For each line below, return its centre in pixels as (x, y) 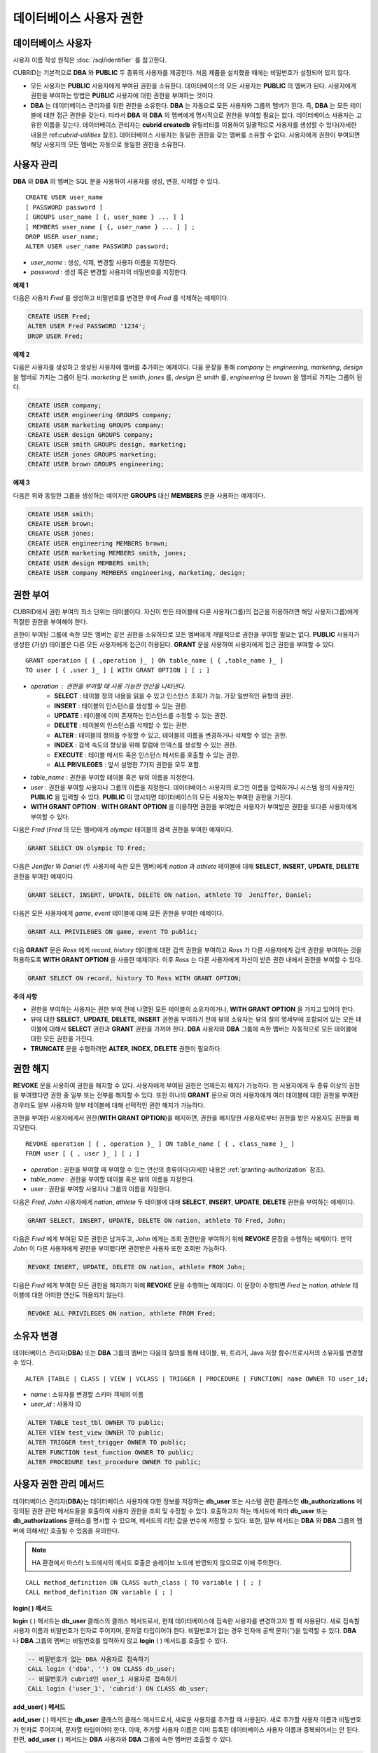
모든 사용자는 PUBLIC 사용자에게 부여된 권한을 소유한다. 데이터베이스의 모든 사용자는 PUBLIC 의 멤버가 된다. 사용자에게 (194, 86)
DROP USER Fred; (56, 336)
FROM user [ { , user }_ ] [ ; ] (83, 1154)
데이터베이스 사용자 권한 (78, 18)
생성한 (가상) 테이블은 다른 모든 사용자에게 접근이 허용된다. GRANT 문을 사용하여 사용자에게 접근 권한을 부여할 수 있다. (174, 644)
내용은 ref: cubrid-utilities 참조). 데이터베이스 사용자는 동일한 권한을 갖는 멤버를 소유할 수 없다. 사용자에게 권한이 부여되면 (195, 135)
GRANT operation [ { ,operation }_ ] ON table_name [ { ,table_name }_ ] (155, 661)
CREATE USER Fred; (59, 316)
